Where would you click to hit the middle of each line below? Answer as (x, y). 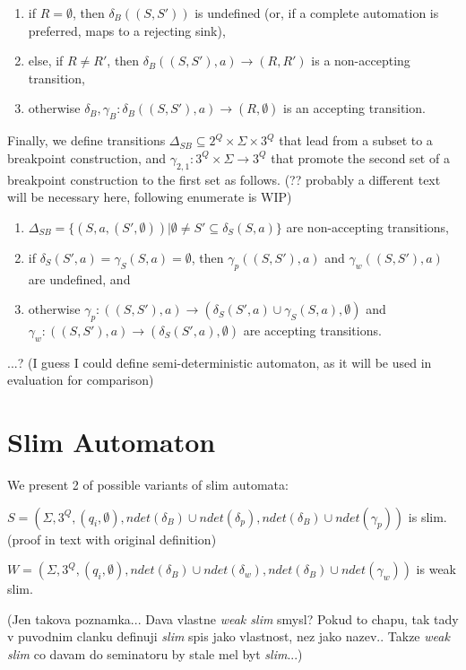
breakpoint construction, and (87, 157)
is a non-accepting (361, 61)
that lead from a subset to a (356, 140)
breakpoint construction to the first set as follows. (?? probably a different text (224, 179)
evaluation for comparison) (81, 380)
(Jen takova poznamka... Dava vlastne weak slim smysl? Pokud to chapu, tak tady (233, 618)
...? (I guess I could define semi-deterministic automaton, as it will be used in (220, 362)
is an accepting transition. (354, 108)
